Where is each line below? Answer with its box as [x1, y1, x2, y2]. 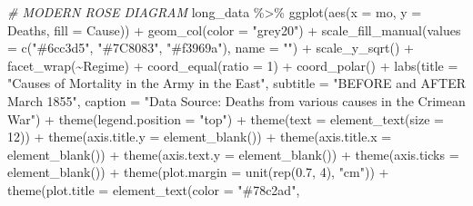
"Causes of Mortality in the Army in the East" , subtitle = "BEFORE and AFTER [7, 74, 467, 93]
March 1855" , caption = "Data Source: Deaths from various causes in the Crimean [7, 91, 466, 110]
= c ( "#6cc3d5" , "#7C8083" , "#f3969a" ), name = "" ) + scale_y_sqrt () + [7, 38, 415, 57]
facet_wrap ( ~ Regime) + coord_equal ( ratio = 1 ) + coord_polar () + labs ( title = [7, 55, 458, 74]
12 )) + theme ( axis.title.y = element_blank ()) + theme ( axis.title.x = [7, 127, 392, 146]
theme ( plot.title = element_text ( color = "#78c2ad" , [7, 180, 300, 199]
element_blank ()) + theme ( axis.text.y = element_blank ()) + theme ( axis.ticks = [7, 144, 459, 163]
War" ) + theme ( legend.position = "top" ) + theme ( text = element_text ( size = [7, 109, 444, 128]
